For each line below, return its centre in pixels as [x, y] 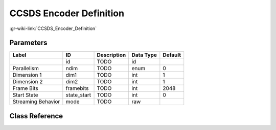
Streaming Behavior [36, 102]
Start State [25, 95]
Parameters [28, 43]
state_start [78, 95]
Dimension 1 [27, 75]
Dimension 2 [28, 82]
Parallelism [26, 69]
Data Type [144, 55]
